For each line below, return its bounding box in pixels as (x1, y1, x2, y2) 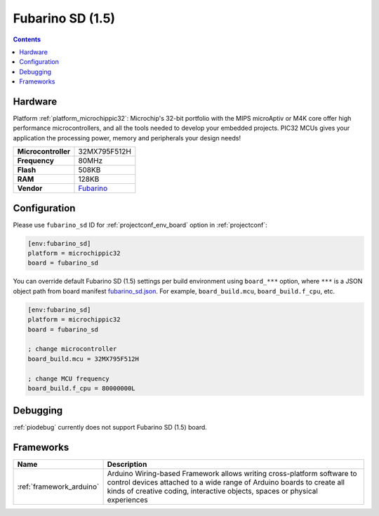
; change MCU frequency (27, 374, 110, 383)
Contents (13, 35, 41, 44)
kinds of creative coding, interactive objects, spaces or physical (107, 487, 319, 496)
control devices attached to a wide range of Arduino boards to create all (107, 477, 345, 487)
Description (107, 460, 147, 470)
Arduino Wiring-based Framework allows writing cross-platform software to (107, 469, 357, 479)
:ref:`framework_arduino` (17, 482, 100, 491)
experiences (107, 495, 148, 505)
